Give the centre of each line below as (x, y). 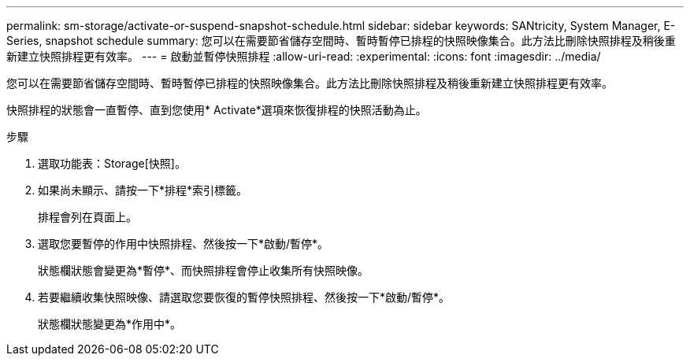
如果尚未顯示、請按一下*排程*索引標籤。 (143, 190)
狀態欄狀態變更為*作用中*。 (110, 324)
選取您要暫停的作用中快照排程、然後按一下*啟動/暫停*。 (184, 244)
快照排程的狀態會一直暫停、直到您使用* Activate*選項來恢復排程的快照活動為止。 (217, 110)
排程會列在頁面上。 (87, 217)
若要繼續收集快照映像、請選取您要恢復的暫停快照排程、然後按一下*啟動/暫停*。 (244, 297)
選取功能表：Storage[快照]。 (112, 163)
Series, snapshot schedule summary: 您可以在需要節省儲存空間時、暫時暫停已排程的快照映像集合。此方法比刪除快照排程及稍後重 (341, 41)
